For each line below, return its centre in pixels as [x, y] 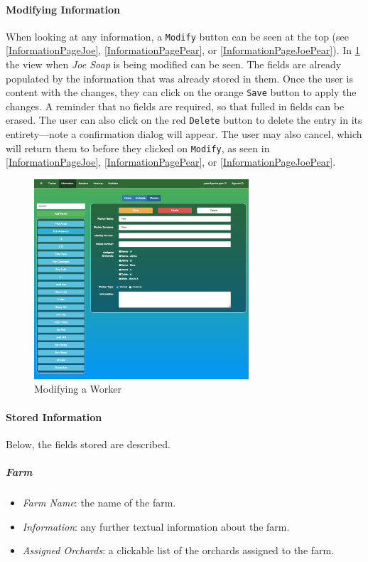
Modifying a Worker [78, 389]
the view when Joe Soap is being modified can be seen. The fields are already [174, 64]
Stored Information [54, 417]
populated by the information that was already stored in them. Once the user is [179, 78]
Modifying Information [63, 9]
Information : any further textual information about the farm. [156, 526]
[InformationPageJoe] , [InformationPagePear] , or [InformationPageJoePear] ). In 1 [183, 50]
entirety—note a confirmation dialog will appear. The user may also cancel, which [184, 134]
